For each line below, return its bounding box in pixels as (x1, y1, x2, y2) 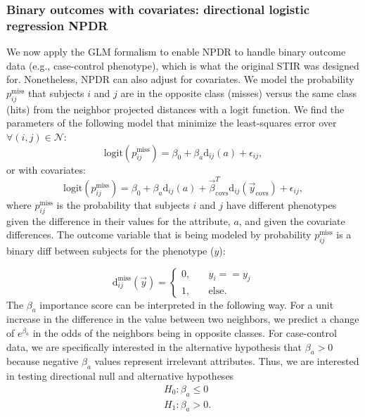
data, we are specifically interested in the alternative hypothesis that (6, 339, 302, 354)
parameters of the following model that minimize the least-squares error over (6, 115, 337, 130)
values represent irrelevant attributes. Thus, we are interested (94, 354, 359, 368)
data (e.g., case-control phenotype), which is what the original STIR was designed (6, 58, 359, 72)
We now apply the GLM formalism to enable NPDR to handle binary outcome (6, 44, 346, 59)
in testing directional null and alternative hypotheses (6, 368, 234, 383)
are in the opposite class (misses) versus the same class (120, 85, 357, 100)
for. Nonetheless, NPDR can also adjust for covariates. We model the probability (6, 72, 354, 86)
